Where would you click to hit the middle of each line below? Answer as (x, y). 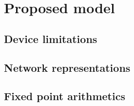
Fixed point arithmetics (65, 96)
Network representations (67, 67)
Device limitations (51, 38)
